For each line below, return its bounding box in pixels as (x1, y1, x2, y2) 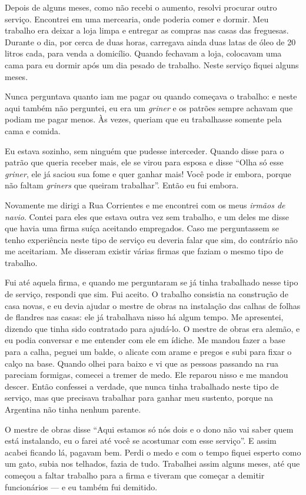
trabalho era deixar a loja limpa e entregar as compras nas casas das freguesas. (5, 24, 289, 36)
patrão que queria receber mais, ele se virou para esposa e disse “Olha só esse (5, 156, 284, 168)
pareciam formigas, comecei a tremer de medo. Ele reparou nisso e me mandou (5, 368, 288, 381)
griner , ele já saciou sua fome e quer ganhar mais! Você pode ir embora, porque (5, 167, 291, 180)
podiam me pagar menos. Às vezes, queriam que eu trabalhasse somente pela (5, 113, 282, 125)
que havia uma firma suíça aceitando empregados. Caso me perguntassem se (5, 222, 280, 234)
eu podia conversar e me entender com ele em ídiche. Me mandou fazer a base (5, 334, 285, 346)
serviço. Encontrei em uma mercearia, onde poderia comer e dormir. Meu (5, 12, 269, 25)
